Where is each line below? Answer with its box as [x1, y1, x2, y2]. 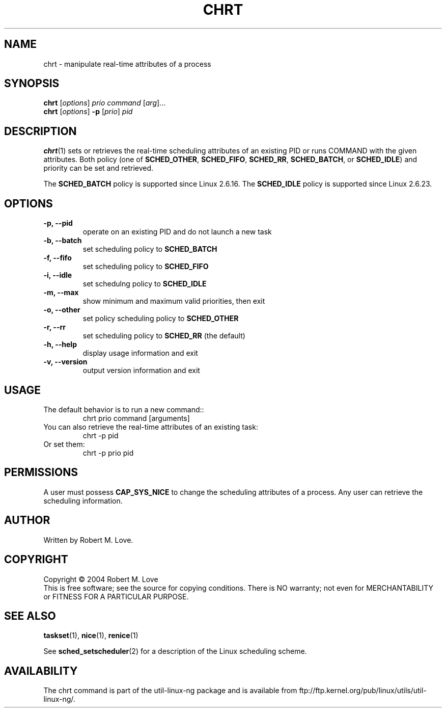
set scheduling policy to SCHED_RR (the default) [82, 331, 245, 340]
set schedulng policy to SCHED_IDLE [82, 279, 207, 288]
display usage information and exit [82, 349, 198, 358]
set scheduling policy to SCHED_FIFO [82, 262, 209, 271]
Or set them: [43, 439, 85, 449]
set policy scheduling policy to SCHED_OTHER [82, 314, 239, 323]
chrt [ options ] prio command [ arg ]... [43, 98, 166, 108]
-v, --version [43, 357, 88, 366]
